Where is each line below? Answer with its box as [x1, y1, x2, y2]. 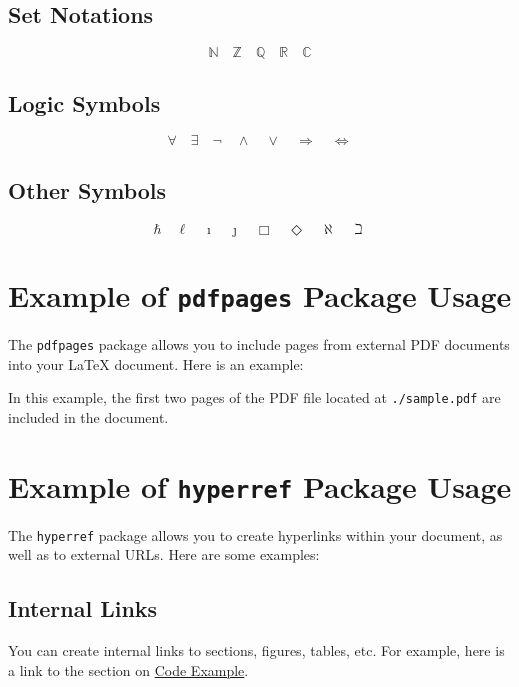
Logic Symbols [8, 87, 161, 118]
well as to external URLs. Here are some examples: [8, 544, 320, 565]
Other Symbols [8, 174, 167, 205]
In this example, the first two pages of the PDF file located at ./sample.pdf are [8, 387, 501, 408]
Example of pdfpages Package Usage [8, 274, 512, 315]
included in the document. [8, 406, 169, 427]
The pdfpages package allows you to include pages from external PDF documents [8, 333, 510, 354]
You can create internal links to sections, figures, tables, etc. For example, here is [8, 640, 505, 661]
